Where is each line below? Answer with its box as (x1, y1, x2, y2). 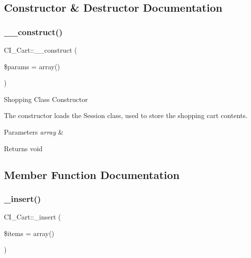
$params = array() (4, 61, 60, 71)
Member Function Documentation (4, 167, 180, 182)
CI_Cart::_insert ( (4, 212, 61, 222)
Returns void (4, 143, 43, 153)
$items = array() (4, 228, 54, 238)
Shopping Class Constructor (4, 94, 88, 104)
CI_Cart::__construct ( (4, 45, 77, 55)
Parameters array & (4, 126, 64, 137)
